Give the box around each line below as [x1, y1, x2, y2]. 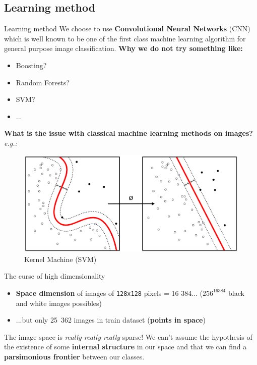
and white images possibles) [16, 297, 102, 308]
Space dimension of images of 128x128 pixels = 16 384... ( [16, 287, 203, 298]
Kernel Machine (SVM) [24, 253, 97, 264]
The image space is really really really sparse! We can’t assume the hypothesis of [4, 331, 252, 342]
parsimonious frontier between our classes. [4, 351, 145, 361]
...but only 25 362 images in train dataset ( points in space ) [16, 315, 206, 325]
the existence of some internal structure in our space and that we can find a [4, 341, 247, 352]
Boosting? [16, 60, 47, 70]
